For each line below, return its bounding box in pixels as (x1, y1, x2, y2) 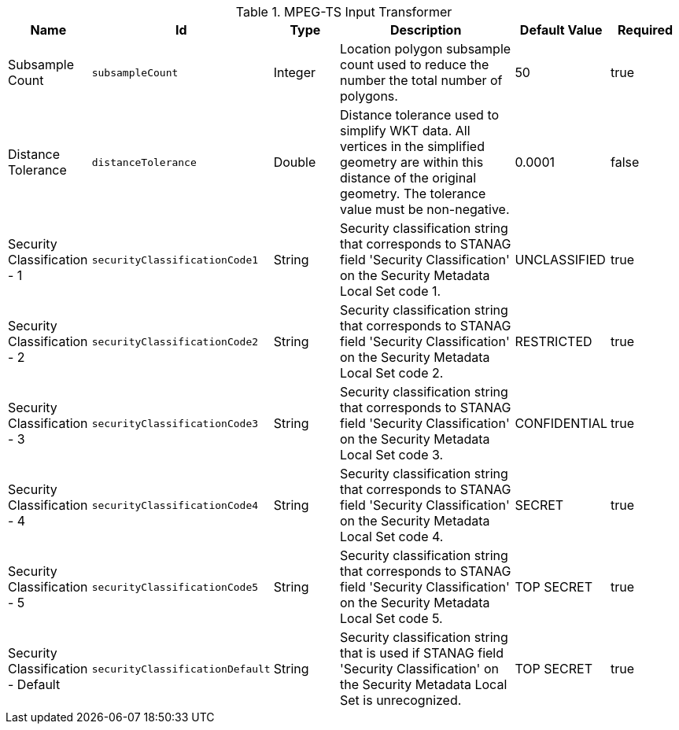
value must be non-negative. (339, 201, 510, 217)
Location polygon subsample (339, 41, 511, 57)
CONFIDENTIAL (515, 415, 608, 431)
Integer (273, 65, 316, 80)
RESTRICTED (515, 334, 592, 349)
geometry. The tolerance (339, 186, 486, 201)
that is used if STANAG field (339, 645, 504, 661)
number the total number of (339, 72, 503, 88)
